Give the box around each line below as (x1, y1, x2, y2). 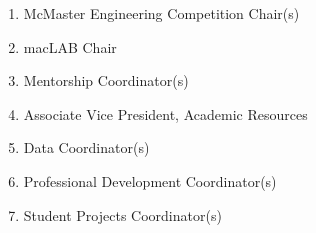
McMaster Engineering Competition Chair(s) (23, 3, 300, 23)
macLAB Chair (23, 36, 117, 57)
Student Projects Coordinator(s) (23, 204, 222, 225)
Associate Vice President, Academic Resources (23, 103, 308, 124)
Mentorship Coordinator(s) (23, 70, 189, 91)
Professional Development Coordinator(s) (23, 170, 277, 191)
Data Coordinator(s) (23, 137, 150, 158)
